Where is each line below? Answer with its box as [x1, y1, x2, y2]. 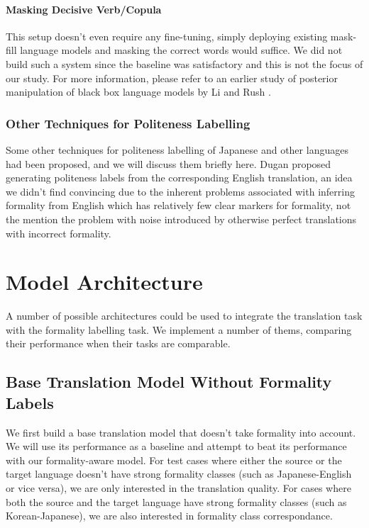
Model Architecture [6, 267, 203, 296]
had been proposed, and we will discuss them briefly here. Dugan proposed [6, 156, 331, 171]
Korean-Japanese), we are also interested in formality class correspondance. [6, 508, 333, 523]
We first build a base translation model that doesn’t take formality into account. [6, 425, 356, 439]
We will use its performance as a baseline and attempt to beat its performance [6, 439, 347, 454]
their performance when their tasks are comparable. [6, 336, 231, 351]
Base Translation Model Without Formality [6, 371, 332, 393]
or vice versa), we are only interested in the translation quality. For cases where [6, 481, 351, 495]
